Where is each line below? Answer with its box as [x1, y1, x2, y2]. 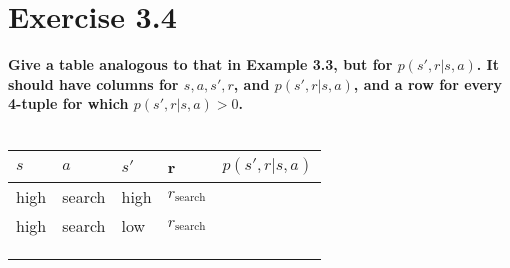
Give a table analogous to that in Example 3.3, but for [8, 54, 393, 75]
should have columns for [8, 73, 179, 94]
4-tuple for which [8, 93, 129, 114]
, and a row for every [353, 73, 503, 94]
